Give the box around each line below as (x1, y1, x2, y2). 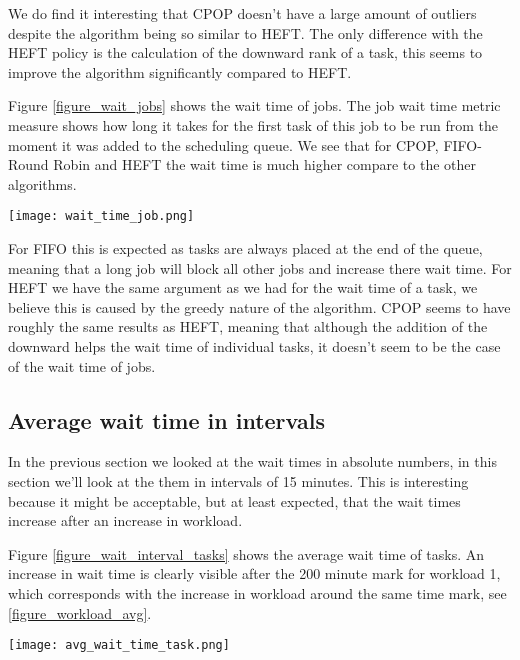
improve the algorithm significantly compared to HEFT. (8, 61, 352, 82)
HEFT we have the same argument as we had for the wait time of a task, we (8, 277, 478, 298)
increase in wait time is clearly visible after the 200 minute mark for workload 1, (8, 563, 501, 584)
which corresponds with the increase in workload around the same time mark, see (8, 582, 507, 603)
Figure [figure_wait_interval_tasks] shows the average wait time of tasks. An (8, 543, 485, 564)
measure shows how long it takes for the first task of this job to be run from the (8, 114, 498, 135)
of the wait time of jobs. (8, 355, 156, 376)
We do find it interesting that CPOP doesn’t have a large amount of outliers (8, 3, 477, 23)
